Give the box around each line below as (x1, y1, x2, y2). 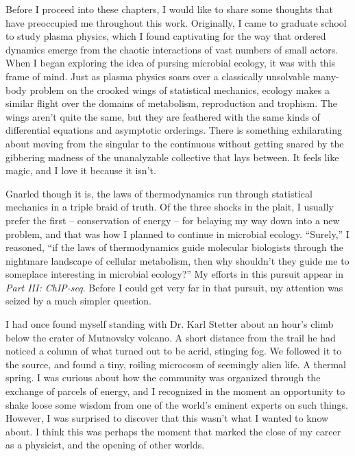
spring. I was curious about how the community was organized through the (5, 370, 321, 385)
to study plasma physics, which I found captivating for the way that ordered (5, 29, 326, 43)
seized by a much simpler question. (5, 293, 151, 308)
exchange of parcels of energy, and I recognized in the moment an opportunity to (5, 384, 345, 398)
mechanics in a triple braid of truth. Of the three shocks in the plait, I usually (5, 200, 334, 214)
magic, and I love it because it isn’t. (5, 163, 156, 178)
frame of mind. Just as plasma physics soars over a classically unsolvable (5, 69, 310, 83)
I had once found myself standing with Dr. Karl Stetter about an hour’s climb (5, 317, 334, 331)
